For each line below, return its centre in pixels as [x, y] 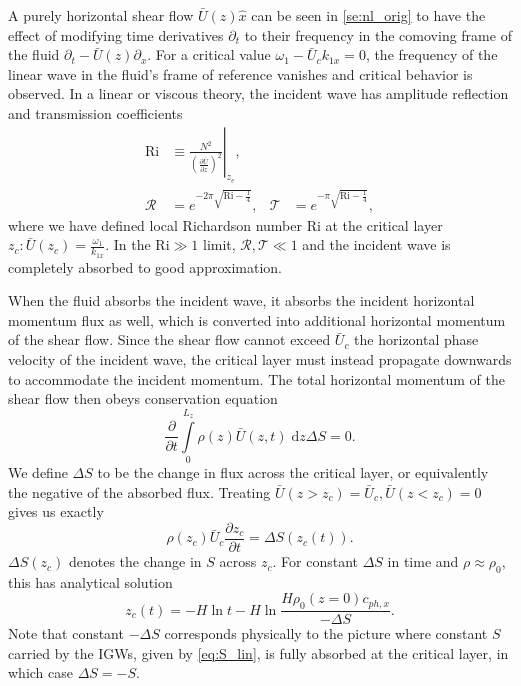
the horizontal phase [416, 339]
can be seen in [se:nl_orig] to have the [368, 15]
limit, [219, 244]
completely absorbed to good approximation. [145, 266]
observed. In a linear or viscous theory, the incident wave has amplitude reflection [258, 93]
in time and [423, 561]
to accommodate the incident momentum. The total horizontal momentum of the [256, 378]
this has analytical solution [90, 581]
